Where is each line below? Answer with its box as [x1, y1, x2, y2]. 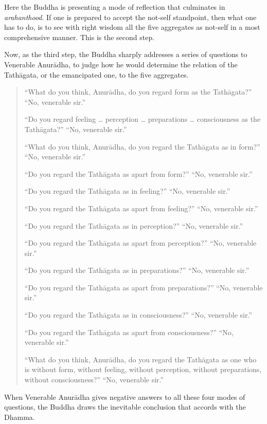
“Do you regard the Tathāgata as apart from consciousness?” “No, [24, 326, 234, 337]
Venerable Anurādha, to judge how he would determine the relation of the [4, 59, 238, 69]
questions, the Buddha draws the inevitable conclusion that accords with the [4, 401, 246, 412]
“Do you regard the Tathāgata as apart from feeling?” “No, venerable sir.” [24, 202, 258, 213]
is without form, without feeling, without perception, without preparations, [24, 364, 262, 375]
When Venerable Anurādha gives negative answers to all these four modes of [4, 391, 245, 402]
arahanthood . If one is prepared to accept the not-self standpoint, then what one [4, 11, 257, 22]
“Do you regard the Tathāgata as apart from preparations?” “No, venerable [24, 282, 263, 292]
